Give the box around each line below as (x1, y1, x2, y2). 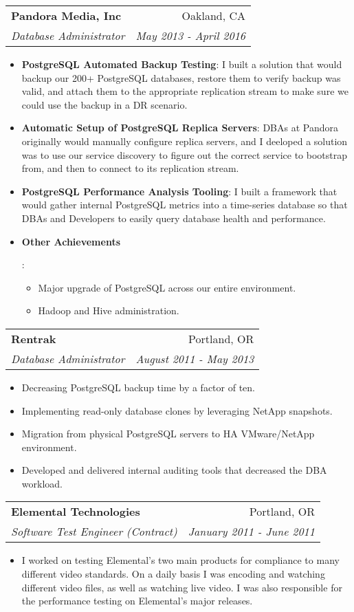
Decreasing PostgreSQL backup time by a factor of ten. (21, 380, 255, 394)
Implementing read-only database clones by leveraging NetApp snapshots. (21, 403, 333, 417)
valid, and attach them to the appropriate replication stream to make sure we (21, 84, 349, 98)
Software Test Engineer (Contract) (11, 523, 177, 540)
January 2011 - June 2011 (188, 523, 315, 540)
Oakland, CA (181, 8, 246, 23)
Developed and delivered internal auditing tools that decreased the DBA (21, 463, 327, 477)
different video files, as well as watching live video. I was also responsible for (21, 580, 342, 594)
